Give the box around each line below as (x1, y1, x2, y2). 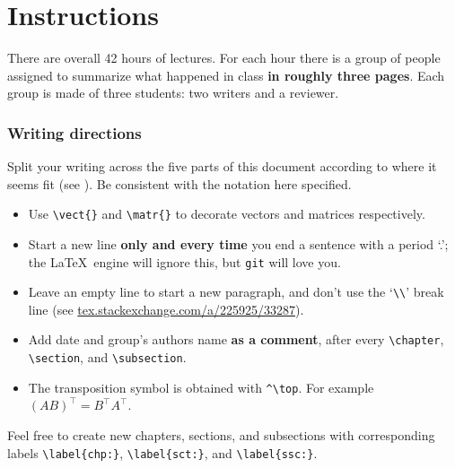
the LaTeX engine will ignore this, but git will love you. (28, 252, 341, 271)
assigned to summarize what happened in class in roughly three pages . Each (7, 65, 445, 84)
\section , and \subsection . (28, 348, 187, 367)
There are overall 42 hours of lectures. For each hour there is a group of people (7, 48, 441, 67)
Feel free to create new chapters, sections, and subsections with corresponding (7, 426, 435, 445)
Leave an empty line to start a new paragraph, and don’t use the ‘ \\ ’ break (28, 282, 444, 301)
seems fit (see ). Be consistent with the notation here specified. (7, 174, 352, 193)
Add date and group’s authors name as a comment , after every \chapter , (28, 330, 444, 349)
